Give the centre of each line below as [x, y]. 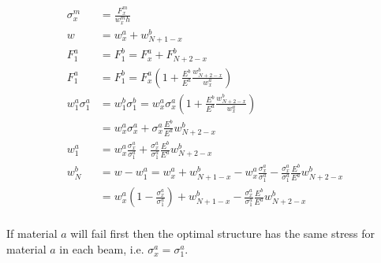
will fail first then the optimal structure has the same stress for [223, 233]
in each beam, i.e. [102, 249]
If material [32, 233]
